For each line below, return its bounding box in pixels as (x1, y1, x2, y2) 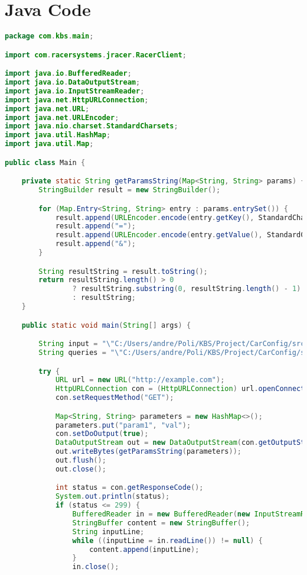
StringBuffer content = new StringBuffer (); (72, 518, 250, 527)
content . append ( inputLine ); (89, 545, 200, 554)
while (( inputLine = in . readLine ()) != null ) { (72, 536, 263, 545)
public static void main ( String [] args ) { (21, 321, 191, 330)
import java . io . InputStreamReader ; (5, 86, 145, 95)
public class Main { (5, 158, 86, 167)
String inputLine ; (72, 527, 145, 536)
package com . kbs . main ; (5, 32, 94, 41)
